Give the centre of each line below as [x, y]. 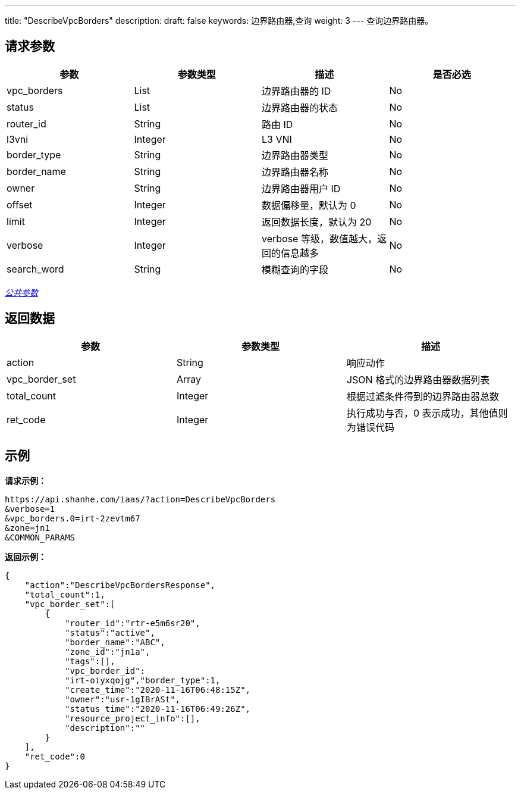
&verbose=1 [30, 509]
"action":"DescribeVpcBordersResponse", [120, 585]
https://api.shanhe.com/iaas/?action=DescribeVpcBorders [140, 499]
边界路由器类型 [295, 155]
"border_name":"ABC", [115, 642]
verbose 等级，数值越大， [319, 238]
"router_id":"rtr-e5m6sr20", [133, 623]
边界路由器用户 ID [301, 188]
